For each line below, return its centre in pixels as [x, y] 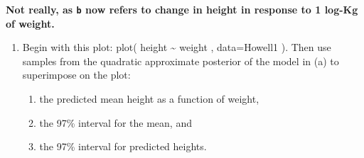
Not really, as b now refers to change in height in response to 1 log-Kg [182, 9]
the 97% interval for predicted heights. [123, 146]
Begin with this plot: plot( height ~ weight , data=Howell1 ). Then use [177, 47]
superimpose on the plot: [76, 75]
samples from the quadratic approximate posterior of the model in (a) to [181, 61]
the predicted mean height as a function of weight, [149, 99]
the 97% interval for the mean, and [116, 122]
